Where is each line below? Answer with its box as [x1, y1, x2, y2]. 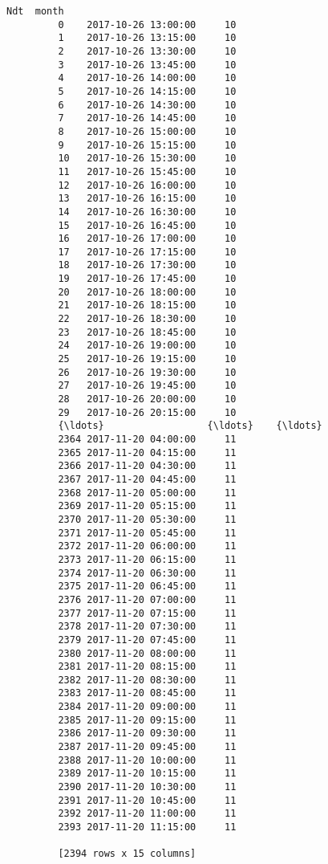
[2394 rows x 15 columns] [58, 848, 196, 860]
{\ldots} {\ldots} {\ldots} [58, 420, 322, 432]
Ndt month [6, 6, 64, 17]
